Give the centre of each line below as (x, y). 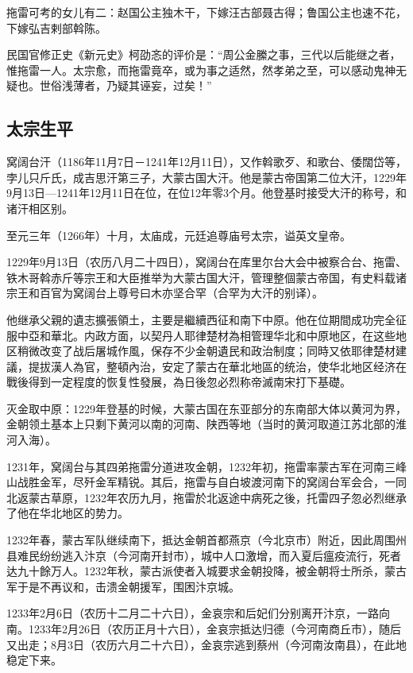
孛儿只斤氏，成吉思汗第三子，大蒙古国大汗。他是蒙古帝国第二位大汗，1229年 (206, 177)
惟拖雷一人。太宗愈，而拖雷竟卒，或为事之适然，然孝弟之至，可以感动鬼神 (201, 70)
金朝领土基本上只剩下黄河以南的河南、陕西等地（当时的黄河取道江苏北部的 (201, 424)
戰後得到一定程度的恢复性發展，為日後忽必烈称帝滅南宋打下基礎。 (179, 382)
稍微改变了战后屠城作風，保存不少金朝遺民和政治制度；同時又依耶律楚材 (206, 351)
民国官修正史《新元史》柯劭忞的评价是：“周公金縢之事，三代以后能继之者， (204, 54)
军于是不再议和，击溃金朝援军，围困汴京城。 (123, 586)
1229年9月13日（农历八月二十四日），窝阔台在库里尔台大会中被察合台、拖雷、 (206, 262)
